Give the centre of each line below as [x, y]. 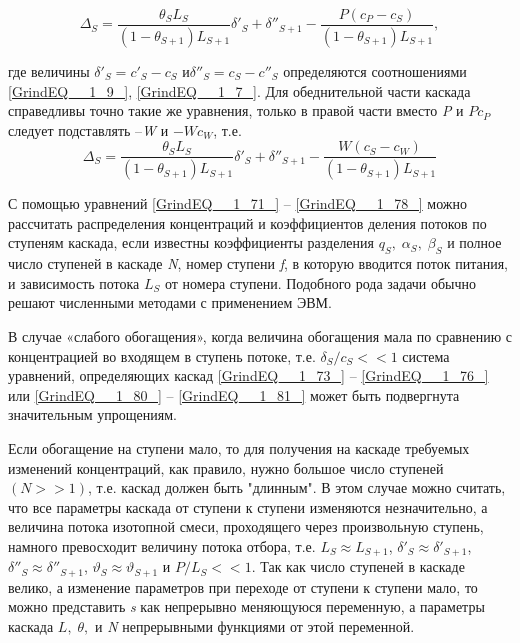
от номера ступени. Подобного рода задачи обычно [321, 282]
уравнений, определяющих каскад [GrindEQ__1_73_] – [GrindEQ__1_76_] [248, 375]
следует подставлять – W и [88, 129]
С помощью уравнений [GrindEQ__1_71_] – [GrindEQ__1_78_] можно [238, 203]
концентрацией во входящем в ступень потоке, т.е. [162, 355]
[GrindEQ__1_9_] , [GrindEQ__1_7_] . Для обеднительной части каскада [239, 90]
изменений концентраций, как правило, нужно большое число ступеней [226, 467]
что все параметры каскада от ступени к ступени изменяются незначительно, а [248, 506]
